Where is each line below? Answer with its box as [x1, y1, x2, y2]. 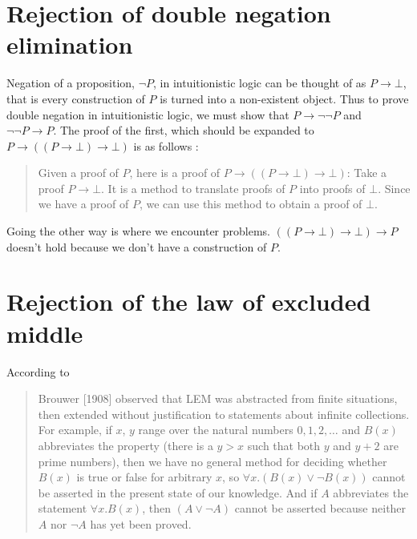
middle [6, 316, 83, 349]
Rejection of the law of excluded [6, 285, 371, 318]
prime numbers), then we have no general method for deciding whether [38, 453, 387, 469]
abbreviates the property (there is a [38, 436, 213, 453]
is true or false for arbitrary [76, 469, 213, 485]
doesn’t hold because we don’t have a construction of [6, 238, 267, 255]
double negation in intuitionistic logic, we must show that [6, 106, 289, 123]
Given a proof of [38, 164, 119, 181]
